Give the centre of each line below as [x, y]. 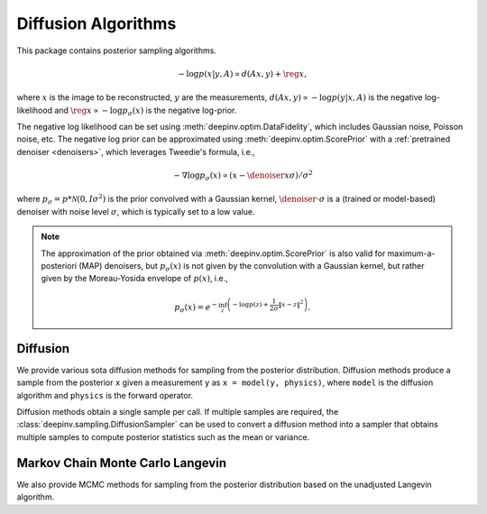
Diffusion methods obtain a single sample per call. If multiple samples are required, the [178, 412]
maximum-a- [412, 253]
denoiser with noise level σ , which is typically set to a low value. [136, 211]
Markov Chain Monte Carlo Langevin [122, 463]
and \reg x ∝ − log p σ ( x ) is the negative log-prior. [146, 111]
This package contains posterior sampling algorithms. [116, 50]
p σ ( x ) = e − [196, 307]
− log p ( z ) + [251, 305]
